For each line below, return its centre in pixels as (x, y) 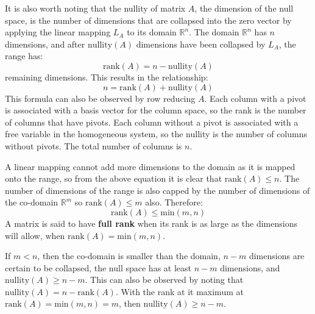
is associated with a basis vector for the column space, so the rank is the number (156, 110)
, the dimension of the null (244, 8)
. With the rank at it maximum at (179, 291)
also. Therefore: (174, 202)
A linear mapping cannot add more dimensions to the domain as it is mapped (150, 166)
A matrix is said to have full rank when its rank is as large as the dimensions (151, 223)
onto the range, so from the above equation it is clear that (114, 178)
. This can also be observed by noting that (164, 280)
